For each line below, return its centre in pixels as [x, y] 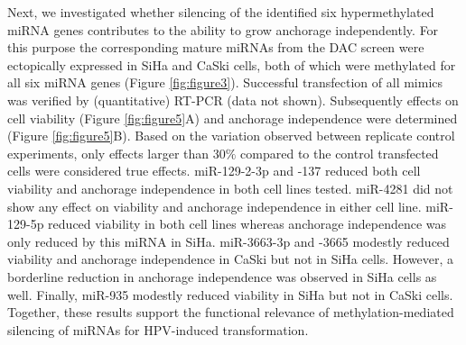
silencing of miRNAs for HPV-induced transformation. [158, 329]
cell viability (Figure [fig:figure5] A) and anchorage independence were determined [233, 118]
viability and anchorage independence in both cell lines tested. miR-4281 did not [230, 188]
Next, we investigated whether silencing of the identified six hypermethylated [221, 12]
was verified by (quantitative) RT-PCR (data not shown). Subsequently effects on [233, 100]
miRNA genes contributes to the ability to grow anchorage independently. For [223, 29]
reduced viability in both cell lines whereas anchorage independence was [247, 224]
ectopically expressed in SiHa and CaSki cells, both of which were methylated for [232, 64]
